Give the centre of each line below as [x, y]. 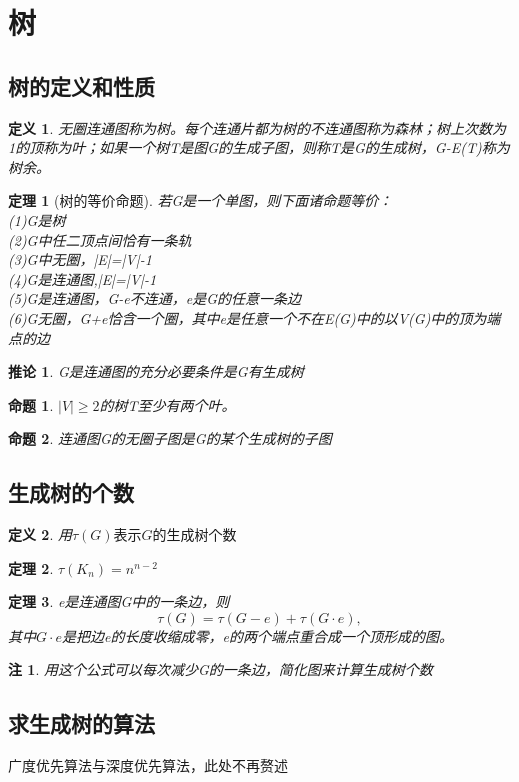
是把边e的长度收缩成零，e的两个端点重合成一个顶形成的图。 [257, 635]
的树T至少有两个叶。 [167, 404]
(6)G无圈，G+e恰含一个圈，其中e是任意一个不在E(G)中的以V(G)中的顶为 [247, 317]
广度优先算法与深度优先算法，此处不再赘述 [148, 765]
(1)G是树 [37, 219]
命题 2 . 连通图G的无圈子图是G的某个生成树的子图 [170, 438]
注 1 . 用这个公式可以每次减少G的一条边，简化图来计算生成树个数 [220, 669]
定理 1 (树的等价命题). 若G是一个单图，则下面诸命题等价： [200, 200]
